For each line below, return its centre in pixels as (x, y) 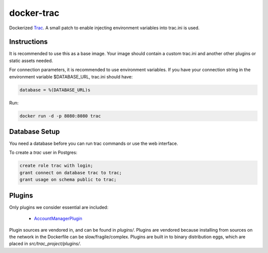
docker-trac (34, 13)
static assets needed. (31, 61)
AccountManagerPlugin (58, 219)
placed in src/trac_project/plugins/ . (45, 244)
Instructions (29, 42)
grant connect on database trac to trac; (71, 173)
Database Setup (34, 131)
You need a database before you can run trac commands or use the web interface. (94, 143)
